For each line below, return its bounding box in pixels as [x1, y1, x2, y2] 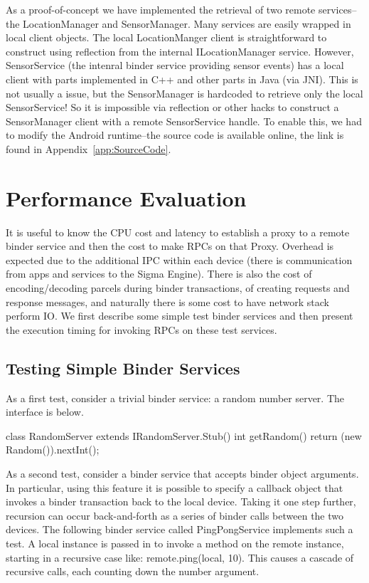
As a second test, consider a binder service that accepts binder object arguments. [6, 466, 359, 480]
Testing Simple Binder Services [6, 357, 240, 379]
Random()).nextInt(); [6, 442, 100, 457]
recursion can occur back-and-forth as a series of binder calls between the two [6, 508, 344, 522]
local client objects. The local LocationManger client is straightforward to [6, 30, 327, 45]
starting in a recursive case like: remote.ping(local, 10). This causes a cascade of [6, 550, 354, 564]
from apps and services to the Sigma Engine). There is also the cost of [6, 266, 312, 281]
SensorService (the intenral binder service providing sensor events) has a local [6, 58, 344, 73]
